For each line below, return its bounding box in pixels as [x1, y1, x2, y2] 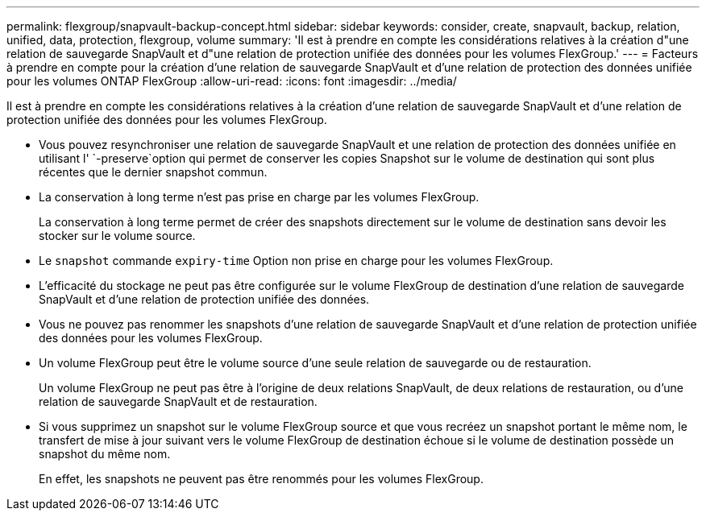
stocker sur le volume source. [39, 229, 196, 242]
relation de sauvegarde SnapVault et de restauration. [39, 395, 318, 408]
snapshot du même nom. [39, 447, 171, 461]
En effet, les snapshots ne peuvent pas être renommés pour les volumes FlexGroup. [39, 472, 484, 486]
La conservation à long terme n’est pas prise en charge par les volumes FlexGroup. [39, 190, 480, 204]
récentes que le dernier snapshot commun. [39, 165, 268, 179]
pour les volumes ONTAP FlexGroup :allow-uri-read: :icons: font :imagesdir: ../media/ [6, 74, 457, 88]
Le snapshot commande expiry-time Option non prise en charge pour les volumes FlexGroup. [39, 254, 554, 267]
